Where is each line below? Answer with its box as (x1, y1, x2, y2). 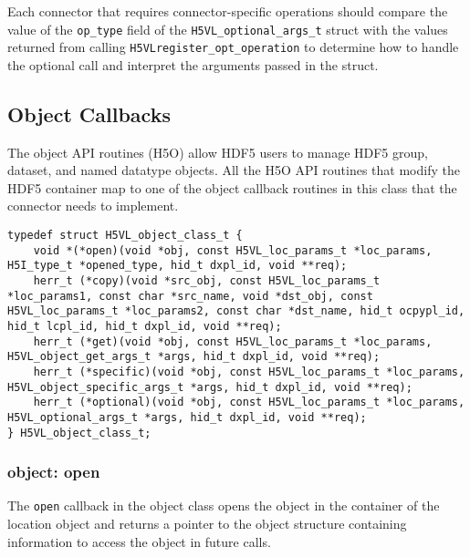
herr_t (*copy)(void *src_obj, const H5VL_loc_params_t (33, 274, 381, 288)
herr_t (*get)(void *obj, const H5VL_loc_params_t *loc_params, (33, 335, 433, 348)
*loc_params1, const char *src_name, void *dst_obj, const (7, 289, 373, 303)
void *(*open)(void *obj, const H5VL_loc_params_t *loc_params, (33, 243, 433, 257)
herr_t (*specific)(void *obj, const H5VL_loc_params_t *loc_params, (33, 365, 465, 378)
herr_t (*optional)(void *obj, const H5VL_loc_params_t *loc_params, (33, 396, 465, 409)
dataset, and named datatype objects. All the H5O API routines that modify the (7, 160, 460, 180)
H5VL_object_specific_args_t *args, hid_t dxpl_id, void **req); (7, 380, 413, 394)
